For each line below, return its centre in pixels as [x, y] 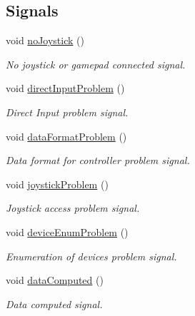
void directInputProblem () [65, 88]
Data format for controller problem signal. [98, 160]
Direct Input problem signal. [67, 112]
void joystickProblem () [57, 184]
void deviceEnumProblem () [67, 231]
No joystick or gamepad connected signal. [96, 64]
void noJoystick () [45, 40]
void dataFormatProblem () [66, 136]
